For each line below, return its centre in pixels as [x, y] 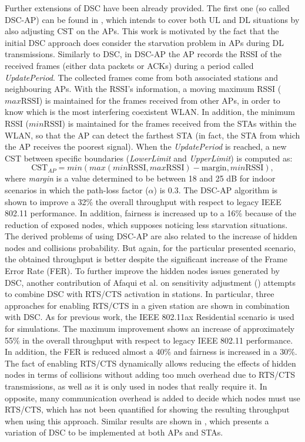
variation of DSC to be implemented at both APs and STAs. [114, 432]
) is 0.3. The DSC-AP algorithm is [216, 189]
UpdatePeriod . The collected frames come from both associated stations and [142, 77]
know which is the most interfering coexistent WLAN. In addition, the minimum [150, 112]
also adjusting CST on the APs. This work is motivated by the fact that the [142, 31]
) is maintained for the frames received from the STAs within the [179, 123]
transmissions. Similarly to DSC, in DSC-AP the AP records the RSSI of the [143, 54]
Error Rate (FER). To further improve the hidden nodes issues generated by [142, 271]
